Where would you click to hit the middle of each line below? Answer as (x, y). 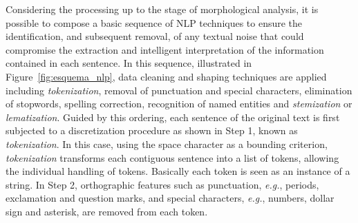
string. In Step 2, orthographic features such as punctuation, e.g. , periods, (162, 184)
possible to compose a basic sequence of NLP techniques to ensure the (154, 22)
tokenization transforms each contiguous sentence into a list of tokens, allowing (172, 157)
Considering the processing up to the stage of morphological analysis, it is (162, 9)
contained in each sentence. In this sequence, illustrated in (129, 63)
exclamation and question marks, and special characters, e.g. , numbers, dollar (170, 198)
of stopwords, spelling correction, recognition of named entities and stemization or (179, 104)
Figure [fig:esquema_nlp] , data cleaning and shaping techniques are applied (166, 76)
